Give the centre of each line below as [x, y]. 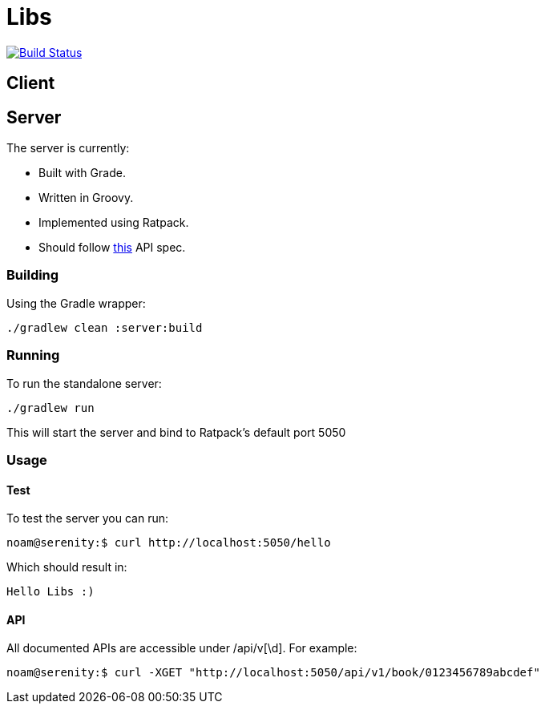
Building [33, 275]
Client [31, 83]
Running [33, 355]
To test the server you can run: [88, 518]
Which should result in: [67, 567]
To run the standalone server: [84, 383]
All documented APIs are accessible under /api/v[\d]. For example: [182, 648]
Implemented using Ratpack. [114, 223]
